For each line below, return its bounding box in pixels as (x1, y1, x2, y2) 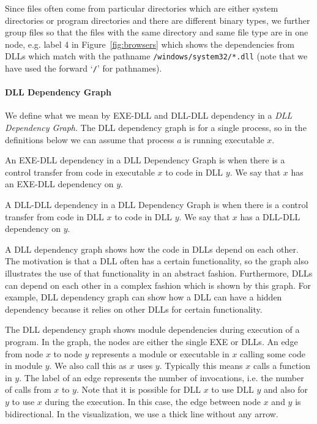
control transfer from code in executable (5, 165, 155, 178)
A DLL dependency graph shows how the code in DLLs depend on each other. (5, 242, 299, 255)
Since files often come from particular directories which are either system (5, 2, 278, 14)
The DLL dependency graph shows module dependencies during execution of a (5, 323, 300, 336)
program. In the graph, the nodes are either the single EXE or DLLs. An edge (5, 335, 298, 348)
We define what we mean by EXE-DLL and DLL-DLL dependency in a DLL (5, 109, 293, 122)
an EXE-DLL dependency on (5, 177, 114, 190)
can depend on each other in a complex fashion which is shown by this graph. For (5, 278, 311, 291)
